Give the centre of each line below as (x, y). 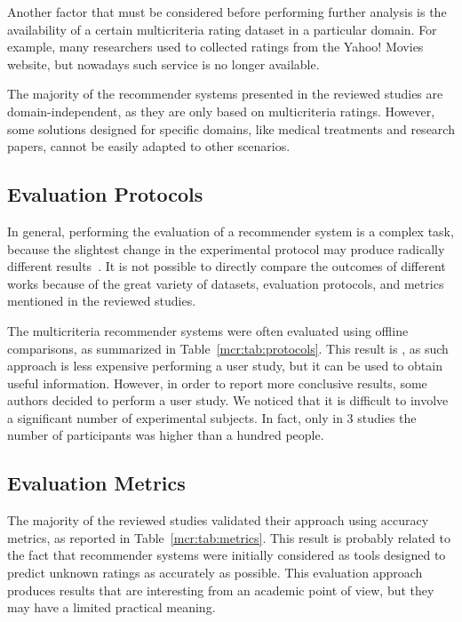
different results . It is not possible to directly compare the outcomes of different (227, 266)
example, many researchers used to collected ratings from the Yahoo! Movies (215, 47)
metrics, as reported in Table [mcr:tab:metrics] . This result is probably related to (229, 537)
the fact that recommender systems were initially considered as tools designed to (227, 555)
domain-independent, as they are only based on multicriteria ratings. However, (221, 111)
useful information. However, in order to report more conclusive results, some (217, 383)
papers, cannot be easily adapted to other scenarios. (149, 146)
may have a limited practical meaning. (112, 607)
